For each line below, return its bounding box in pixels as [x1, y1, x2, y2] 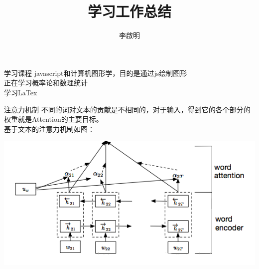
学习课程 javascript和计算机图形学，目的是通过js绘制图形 [4, 67, 187, 78]
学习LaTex [4, 87, 37, 97]
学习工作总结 [87, 1, 171, 21]
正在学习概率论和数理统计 [4, 77, 88, 88]
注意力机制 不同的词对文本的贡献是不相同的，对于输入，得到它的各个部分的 [4, 104, 251, 114]
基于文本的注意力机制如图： [4, 123, 95, 134]
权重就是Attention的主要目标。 [4, 114, 103, 124]
